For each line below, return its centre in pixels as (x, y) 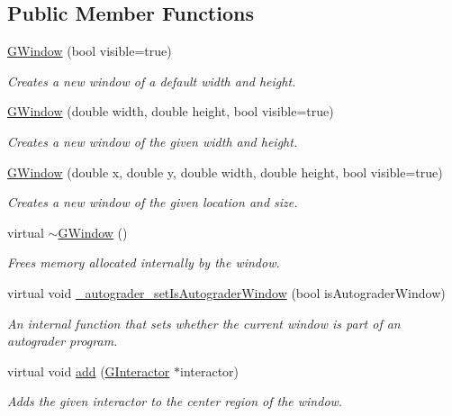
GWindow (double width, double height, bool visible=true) (171, 111)
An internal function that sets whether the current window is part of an (204, 323)
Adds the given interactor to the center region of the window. (175, 401)
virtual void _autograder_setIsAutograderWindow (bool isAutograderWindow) (226, 292)
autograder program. (63, 341)
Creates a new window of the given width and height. (153, 141)
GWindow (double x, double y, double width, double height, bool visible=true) (225, 172)
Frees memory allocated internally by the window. (144, 262)
